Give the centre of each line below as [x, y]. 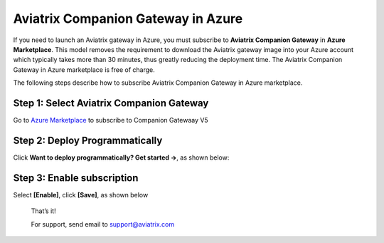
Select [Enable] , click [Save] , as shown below [81, 195]
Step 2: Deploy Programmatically [88, 140]
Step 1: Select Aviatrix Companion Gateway [111, 103]
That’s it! [43, 211]
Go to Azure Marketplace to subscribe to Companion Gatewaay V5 [111, 120]
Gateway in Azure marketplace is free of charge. [84, 69]
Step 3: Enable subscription [76, 178]
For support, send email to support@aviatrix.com [102, 224]
